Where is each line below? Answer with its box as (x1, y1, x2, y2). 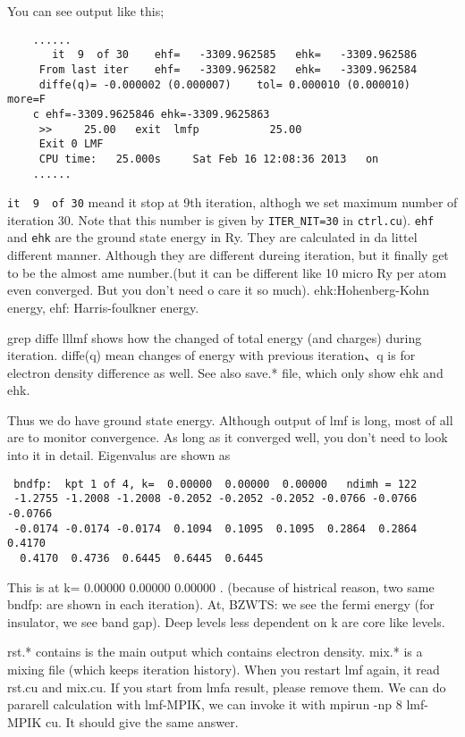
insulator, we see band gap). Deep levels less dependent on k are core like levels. (7, 612, 445, 631)
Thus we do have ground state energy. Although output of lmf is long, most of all (7, 410, 453, 429)
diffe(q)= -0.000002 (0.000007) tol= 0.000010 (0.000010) (38, 78, 411, 91)
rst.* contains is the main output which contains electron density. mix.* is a (7, 642, 423, 661)
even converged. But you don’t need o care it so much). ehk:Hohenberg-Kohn (7, 281, 430, 299)
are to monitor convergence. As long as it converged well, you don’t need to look (7, 428, 448, 447)
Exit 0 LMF (38, 138, 104, 151)
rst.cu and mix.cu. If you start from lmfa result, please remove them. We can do (7, 677, 446, 696)
